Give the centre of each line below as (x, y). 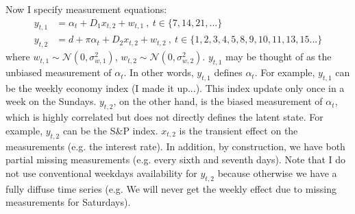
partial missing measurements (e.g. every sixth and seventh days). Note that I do (176, 159)
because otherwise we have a (277, 173)
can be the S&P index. (110, 130)
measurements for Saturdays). (68, 202)
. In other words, (159, 72)
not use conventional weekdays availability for (101, 173)
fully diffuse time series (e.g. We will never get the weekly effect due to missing (171, 188)
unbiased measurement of (59, 72)
